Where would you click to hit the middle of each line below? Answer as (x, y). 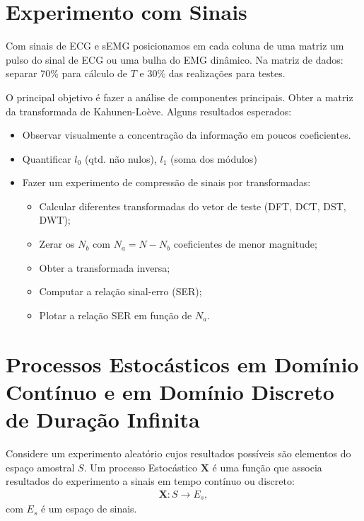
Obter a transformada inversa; (105, 267)
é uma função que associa (267, 467)
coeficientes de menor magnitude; (245, 244)
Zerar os (57, 244)
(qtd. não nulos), (121, 158)
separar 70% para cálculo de (67, 73)
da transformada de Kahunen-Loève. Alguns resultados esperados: (149, 111)
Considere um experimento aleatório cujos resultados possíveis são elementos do (178, 453)
